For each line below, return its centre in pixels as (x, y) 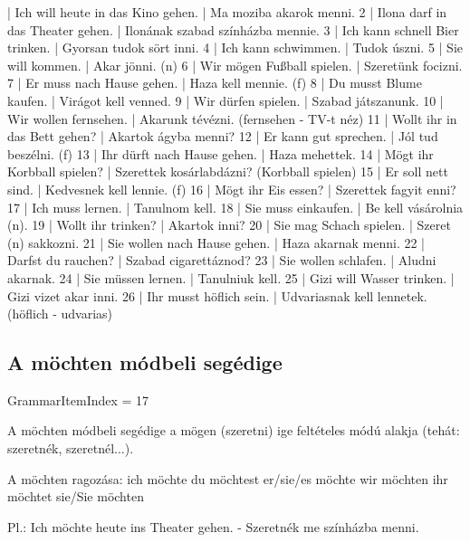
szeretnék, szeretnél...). (71, 448)
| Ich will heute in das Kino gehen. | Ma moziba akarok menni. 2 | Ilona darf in (227, 12)
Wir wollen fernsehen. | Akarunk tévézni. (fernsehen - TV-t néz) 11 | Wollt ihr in (232, 118)
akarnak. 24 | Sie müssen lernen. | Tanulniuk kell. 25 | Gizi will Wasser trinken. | (231, 277)
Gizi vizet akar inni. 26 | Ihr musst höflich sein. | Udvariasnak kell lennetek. (217, 295)
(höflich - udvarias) (60, 314)
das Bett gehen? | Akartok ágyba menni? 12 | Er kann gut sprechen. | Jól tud (223, 136)
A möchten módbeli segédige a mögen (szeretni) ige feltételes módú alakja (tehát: (234, 430)
